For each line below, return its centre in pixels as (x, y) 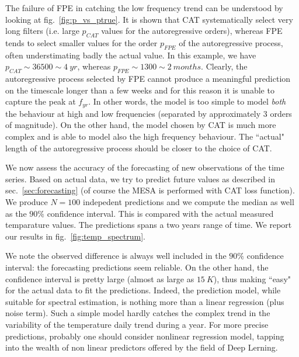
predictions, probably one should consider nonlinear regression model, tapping (145, 336)
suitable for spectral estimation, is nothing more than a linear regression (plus (145, 301)
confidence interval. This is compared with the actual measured (160, 213)
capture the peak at (41, 101)
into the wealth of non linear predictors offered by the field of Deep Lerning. (142, 347)
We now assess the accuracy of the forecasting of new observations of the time (145, 167)
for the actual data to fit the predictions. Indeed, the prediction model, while (143, 290)
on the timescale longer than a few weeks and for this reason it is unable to (140, 90)
